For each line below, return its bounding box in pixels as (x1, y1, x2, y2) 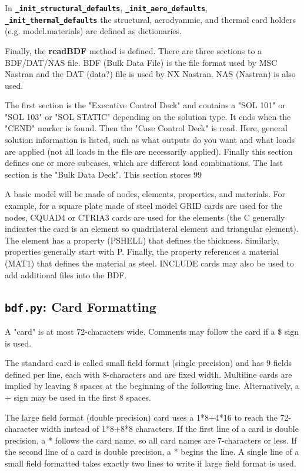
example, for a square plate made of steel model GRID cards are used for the (5, 199, 283, 212)
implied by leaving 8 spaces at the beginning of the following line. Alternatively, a (5, 379, 299, 392)
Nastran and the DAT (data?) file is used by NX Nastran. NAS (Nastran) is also (5, 68, 296, 80)
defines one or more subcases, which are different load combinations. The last (5, 156, 283, 169)
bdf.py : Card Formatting (5, 297, 156, 315)
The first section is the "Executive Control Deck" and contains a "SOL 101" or (5, 99, 286, 111)
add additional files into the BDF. (5, 268, 127, 281)
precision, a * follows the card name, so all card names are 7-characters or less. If (5, 434, 297, 446)
